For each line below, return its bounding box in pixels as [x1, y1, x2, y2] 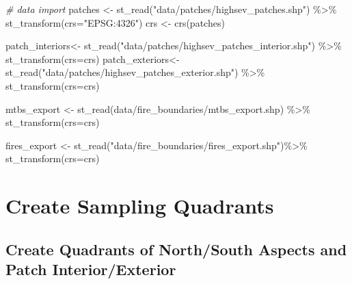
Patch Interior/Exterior [5, 259, 176, 280]
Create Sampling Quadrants [5, 192, 274, 220]
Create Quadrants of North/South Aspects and [5, 238, 347, 259]
